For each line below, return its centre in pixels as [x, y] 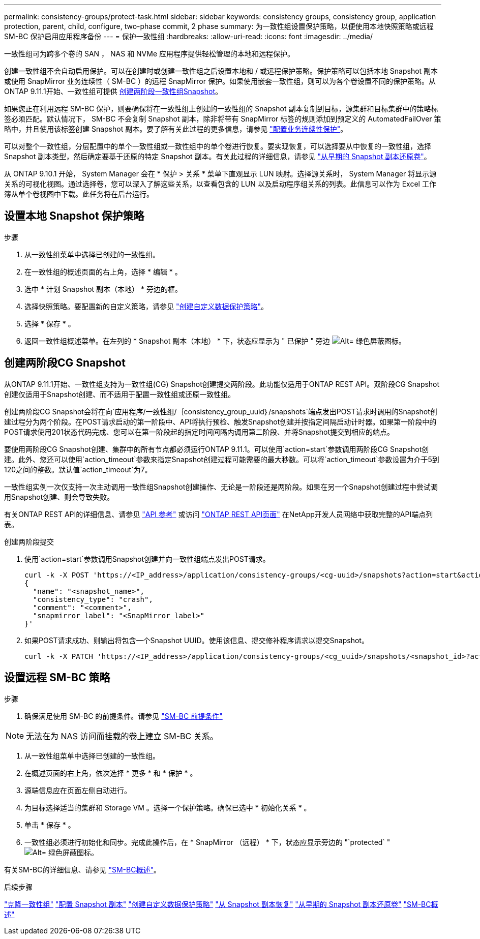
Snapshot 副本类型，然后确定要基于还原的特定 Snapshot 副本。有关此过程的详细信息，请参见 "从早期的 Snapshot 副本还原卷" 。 [218, 156]
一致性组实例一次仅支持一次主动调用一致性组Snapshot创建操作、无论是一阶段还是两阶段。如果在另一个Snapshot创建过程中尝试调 [221, 487]
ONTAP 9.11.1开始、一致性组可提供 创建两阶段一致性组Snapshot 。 [113, 91]
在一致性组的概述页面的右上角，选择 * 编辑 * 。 [103, 271]
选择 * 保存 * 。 [50, 323]
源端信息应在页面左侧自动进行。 [78, 790]
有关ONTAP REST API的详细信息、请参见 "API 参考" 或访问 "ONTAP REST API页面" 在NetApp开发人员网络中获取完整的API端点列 [219, 514]
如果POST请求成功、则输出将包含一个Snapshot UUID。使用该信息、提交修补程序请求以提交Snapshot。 [197, 640]
